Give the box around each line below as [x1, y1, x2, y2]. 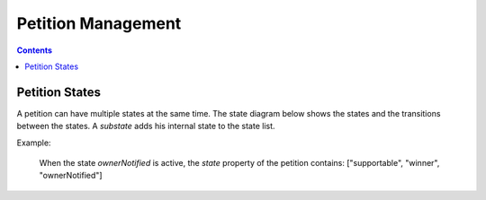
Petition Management [16, 13, 182, 33]
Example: [16, 137, 51, 148]
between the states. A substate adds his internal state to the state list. [16, 121, 275, 132]
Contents [16, 45, 53, 56]
